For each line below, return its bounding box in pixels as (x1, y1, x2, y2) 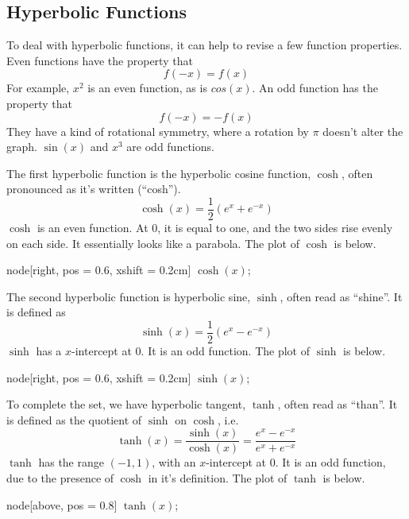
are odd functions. (126, 138, 214, 155)
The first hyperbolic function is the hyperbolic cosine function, (6, 165, 311, 181)
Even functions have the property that (6, 52, 193, 68)
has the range (38, 454, 104, 471)
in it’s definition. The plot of (148, 470, 287, 486)
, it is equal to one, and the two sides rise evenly (157, 219, 393, 236)
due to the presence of (6, 470, 114, 486)
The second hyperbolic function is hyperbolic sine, (6, 288, 251, 304)
